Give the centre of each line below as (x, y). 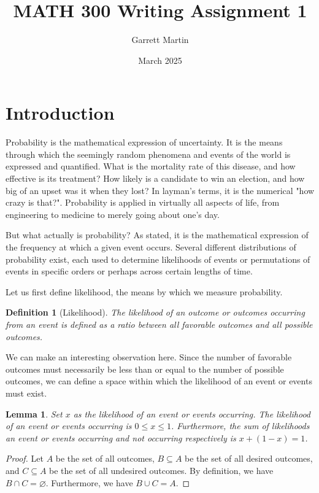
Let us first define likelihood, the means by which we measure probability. (144, 291)
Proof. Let (25, 458)
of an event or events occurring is (69, 426)
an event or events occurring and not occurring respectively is (121, 437)
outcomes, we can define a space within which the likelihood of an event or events (159, 381)
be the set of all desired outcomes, (249, 458)
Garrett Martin (160, 40)
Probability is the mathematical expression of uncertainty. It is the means (144, 142)
